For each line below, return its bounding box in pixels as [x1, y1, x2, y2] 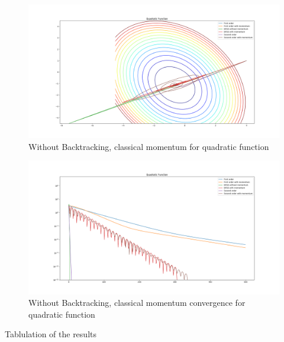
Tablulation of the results [5, 328, 96, 340]
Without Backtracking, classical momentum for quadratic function [28, 140, 269, 152]
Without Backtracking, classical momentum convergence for [28, 296, 246, 309]
